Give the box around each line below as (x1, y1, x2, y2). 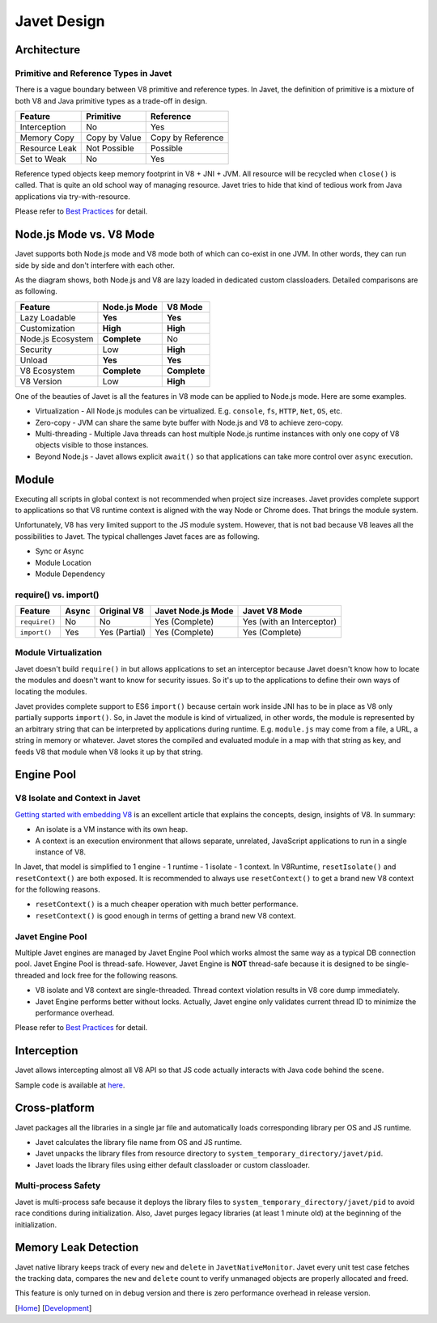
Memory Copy (19, 132, 74, 143)
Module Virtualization (15, 647, 103, 659)
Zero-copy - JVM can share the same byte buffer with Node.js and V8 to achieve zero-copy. (35, 418, 344, 427)
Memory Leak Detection (15, 1240, 139, 1254)
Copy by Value (86, 132, 142, 143)
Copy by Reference (150, 132, 224, 143)
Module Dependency (35, 569, 105, 579)
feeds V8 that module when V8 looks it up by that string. (15, 747, 203, 757)
